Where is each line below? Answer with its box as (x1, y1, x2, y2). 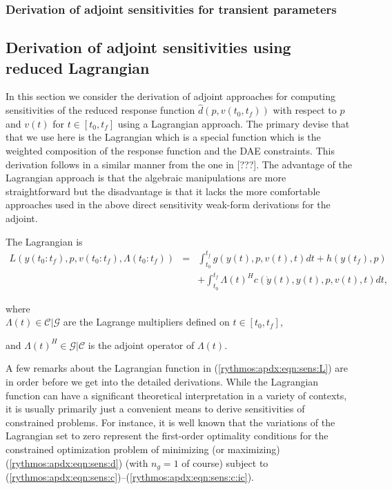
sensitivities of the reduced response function (6, 103, 195, 117)
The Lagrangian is (6, 234, 83, 248)
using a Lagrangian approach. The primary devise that (117, 116, 350, 130)
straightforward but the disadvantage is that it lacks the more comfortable (6, 183, 320, 198)
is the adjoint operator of (88, 337, 195, 352)
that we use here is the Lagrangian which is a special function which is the (6, 130, 321, 144)
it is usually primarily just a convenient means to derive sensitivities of (6, 401, 305, 416)
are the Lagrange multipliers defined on (63, 315, 230, 329)
